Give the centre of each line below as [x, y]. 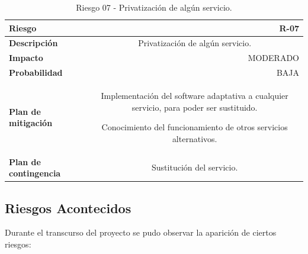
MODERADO [273, 58]
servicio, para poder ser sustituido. [195, 107]
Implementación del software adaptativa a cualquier [195, 95]
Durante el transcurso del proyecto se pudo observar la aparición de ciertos [141, 232]
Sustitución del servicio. [195, 167]
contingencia [35, 173]
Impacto [26, 58]
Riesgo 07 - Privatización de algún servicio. [154, 7]
